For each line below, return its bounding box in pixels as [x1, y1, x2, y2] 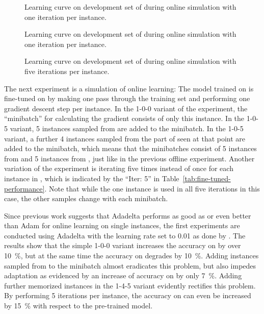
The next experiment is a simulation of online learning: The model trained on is [4, 83, 254, 93]
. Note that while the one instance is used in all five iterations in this [44, 183, 260, 194]
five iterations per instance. [24, 65, 110, 76]
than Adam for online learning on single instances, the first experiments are [4, 220, 240, 231]
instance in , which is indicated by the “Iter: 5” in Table [4, 173, 179, 183]
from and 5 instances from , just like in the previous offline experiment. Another [4, 153, 255, 163]
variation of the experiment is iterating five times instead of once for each [4, 163, 233, 174]
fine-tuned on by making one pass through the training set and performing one [4, 93, 250, 104]
